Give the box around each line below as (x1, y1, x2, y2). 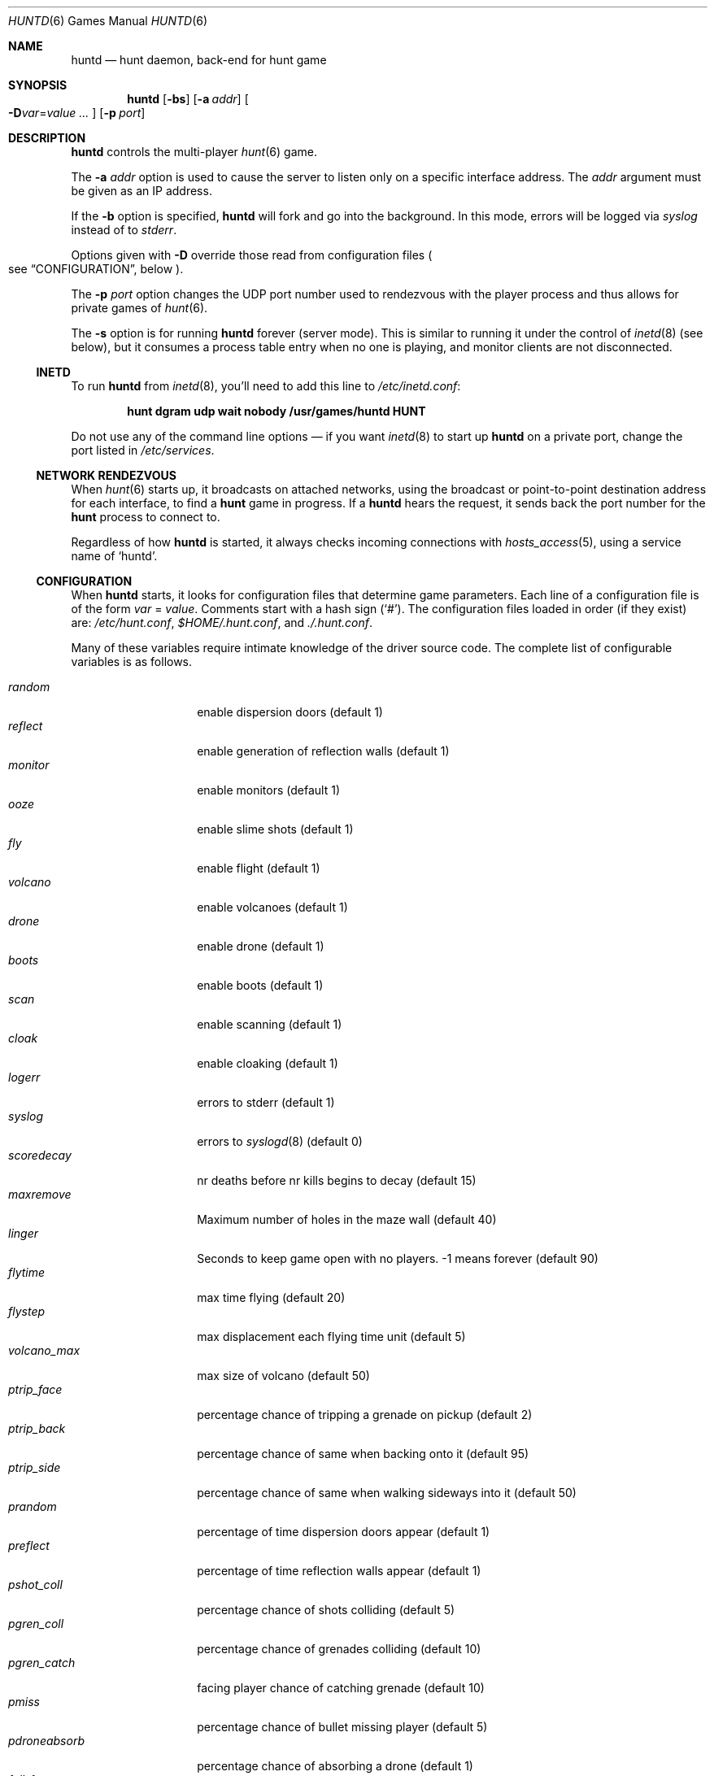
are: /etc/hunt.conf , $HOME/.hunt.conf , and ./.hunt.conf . (71, 616, 373, 629)
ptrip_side (8, 1460, 61, 1474)
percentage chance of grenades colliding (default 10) (197, 1642, 481, 1656)
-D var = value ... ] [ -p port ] (8, 106, 146, 120)
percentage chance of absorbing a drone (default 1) (197, 1759, 473, 1773)
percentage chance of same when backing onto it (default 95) (197, 1447, 529, 1460)
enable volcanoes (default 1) (197, 900, 348, 914)
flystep (8, 1304, 46, 1318)
